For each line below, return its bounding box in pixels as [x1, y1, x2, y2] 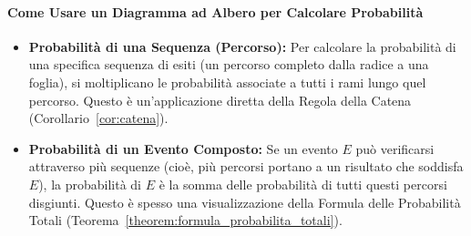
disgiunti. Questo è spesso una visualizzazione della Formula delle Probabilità [28, 192, 461, 211]
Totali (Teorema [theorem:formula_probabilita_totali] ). [28, 210, 343, 230]
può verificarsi [355, 139, 435, 158]
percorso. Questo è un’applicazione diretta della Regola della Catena [28, 90, 412, 109]
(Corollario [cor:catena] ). [28, 108, 169, 128]
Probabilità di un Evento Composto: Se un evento [28, 139, 338, 158]
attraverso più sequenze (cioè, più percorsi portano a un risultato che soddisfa [28, 157, 464, 176]
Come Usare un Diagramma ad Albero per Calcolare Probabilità [7, 2, 424, 21]
